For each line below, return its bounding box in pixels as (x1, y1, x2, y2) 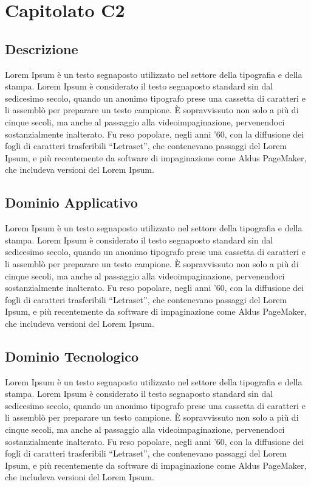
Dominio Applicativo (5, 193, 138, 212)
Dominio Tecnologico (5, 346, 139, 365)
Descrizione (5, 39, 78, 58)
